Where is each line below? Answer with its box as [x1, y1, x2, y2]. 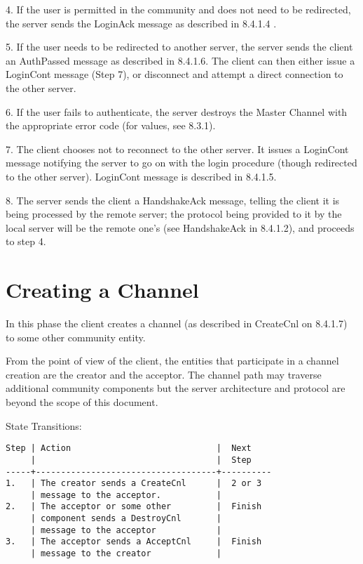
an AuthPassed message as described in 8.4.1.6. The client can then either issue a [6, 53, 355, 67]
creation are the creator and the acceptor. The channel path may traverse [6, 367, 322, 381]
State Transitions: [6, 418, 82, 433]
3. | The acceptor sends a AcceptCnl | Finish [6, 537, 262, 547]
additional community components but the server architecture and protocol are [6, 381, 345, 395]
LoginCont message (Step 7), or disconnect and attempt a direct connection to [6, 67, 343, 81]
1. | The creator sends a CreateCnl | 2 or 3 [6, 478, 262, 489]
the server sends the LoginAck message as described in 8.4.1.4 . [6, 15, 277, 30]
